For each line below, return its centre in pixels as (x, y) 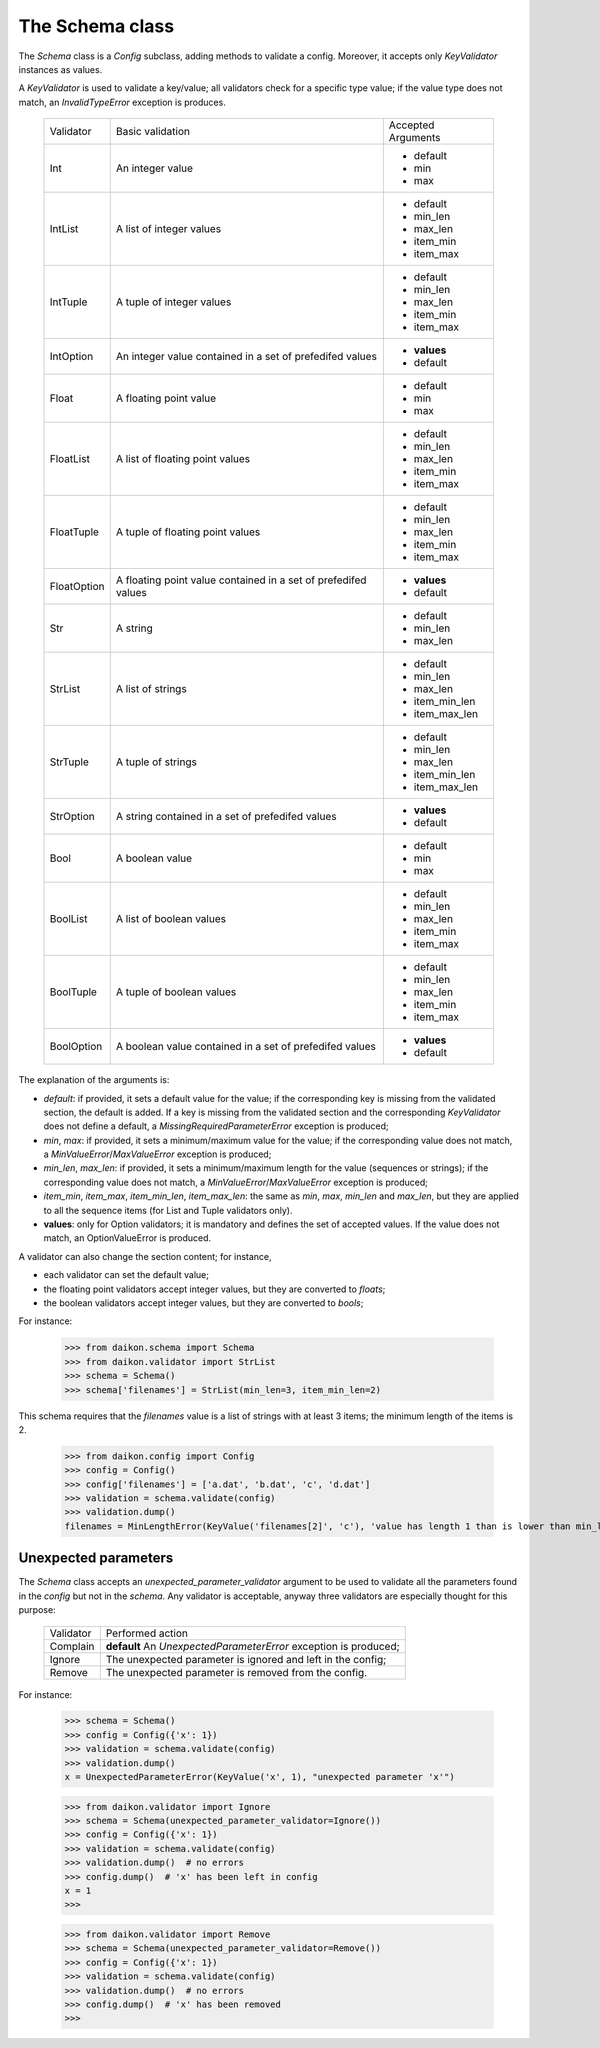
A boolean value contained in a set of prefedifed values (246, 1047)
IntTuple (68, 302)
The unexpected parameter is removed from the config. (236, 1672)
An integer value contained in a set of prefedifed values (246, 357)
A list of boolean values (171, 919)
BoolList (68, 919)
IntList (64, 229)
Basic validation (152, 132)
